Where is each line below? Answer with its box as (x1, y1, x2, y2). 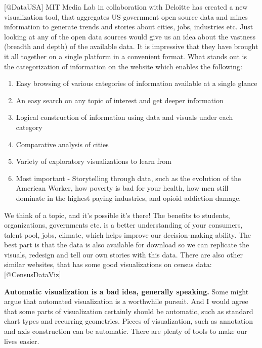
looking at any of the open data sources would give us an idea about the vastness (4, 31, 256, 41)
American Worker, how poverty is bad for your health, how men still (16, 183, 229, 193)
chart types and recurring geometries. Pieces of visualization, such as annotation (4, 316, 253, 326)
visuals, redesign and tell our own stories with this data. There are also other (4, 249, 243, 259)
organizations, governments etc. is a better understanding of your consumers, (4, 220, 243, 230)
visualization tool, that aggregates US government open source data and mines (4, 11, 248, 22)
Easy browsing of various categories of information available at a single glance (16, 78, 257, 89)
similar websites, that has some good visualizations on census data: (4, 259, 212, 270)
